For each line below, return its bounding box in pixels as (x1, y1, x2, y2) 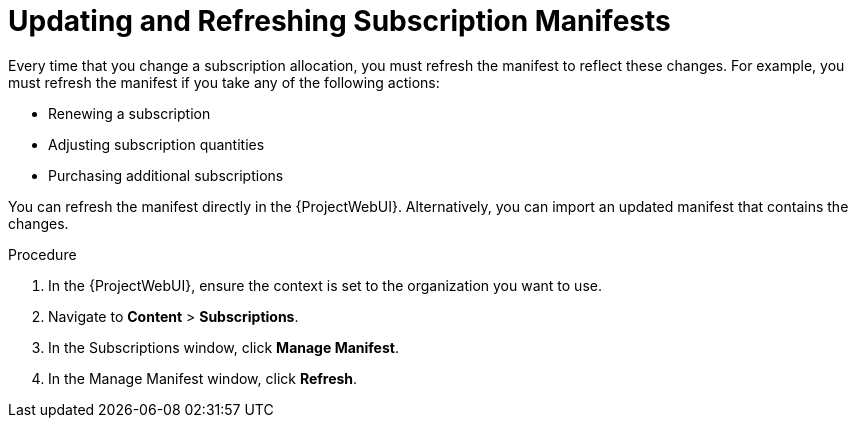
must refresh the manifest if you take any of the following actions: (8, 73, 440, 91)
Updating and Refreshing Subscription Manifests (8, 4, 671, 38)
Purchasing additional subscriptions (48, 166, 284, 184)
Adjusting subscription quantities (48, 135, 265, 153)
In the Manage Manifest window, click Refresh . (48, 369, 358, 387)
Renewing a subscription (48, 104, 211, 122)
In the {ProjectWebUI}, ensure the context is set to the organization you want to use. (48, 276, 602, 294)
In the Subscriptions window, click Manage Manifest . (48, 338, 399, 356)
